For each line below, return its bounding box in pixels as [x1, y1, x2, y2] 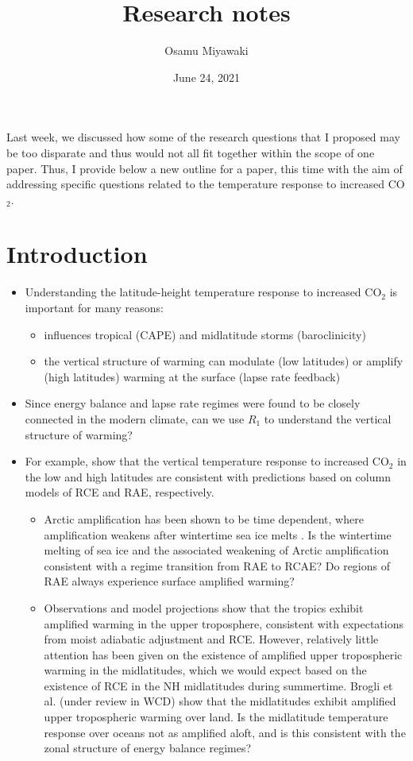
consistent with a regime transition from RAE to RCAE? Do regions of [44, 557, 391, 574]
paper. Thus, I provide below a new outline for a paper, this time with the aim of [6, 160, 403, 176]
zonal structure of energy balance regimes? [44, 740, 252, 756]
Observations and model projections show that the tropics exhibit [44, 599, 364, 616]
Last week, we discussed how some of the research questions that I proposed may [6, 129, 400, 145]
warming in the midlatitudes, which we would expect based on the [44, 662, 367, 678]
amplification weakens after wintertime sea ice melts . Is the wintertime [44, 526, 392, 543]
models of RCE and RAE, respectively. [25, 484, 214, 500]
